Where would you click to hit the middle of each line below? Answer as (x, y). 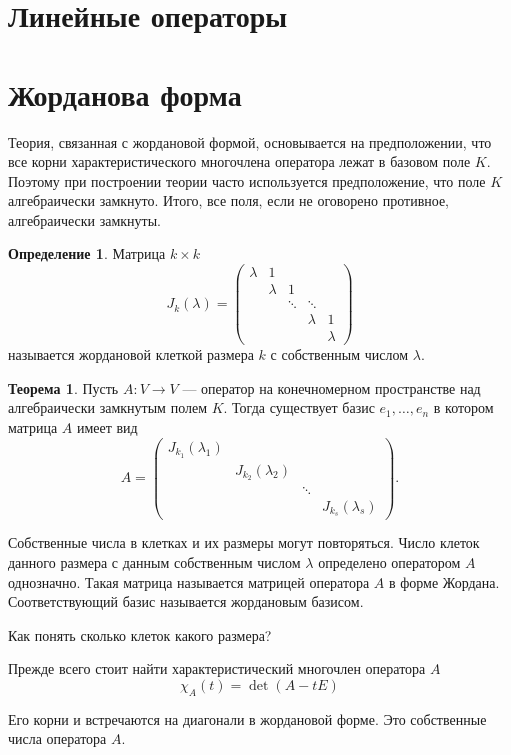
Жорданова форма (125, 93)
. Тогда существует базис (299, 407)
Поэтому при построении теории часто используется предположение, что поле (247, 180)
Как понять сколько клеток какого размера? (140, 634)
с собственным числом (339, 354)
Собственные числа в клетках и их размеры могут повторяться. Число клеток (244, 542)
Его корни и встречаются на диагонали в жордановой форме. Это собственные (247, 718)
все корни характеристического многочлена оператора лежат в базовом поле (239, 161)
